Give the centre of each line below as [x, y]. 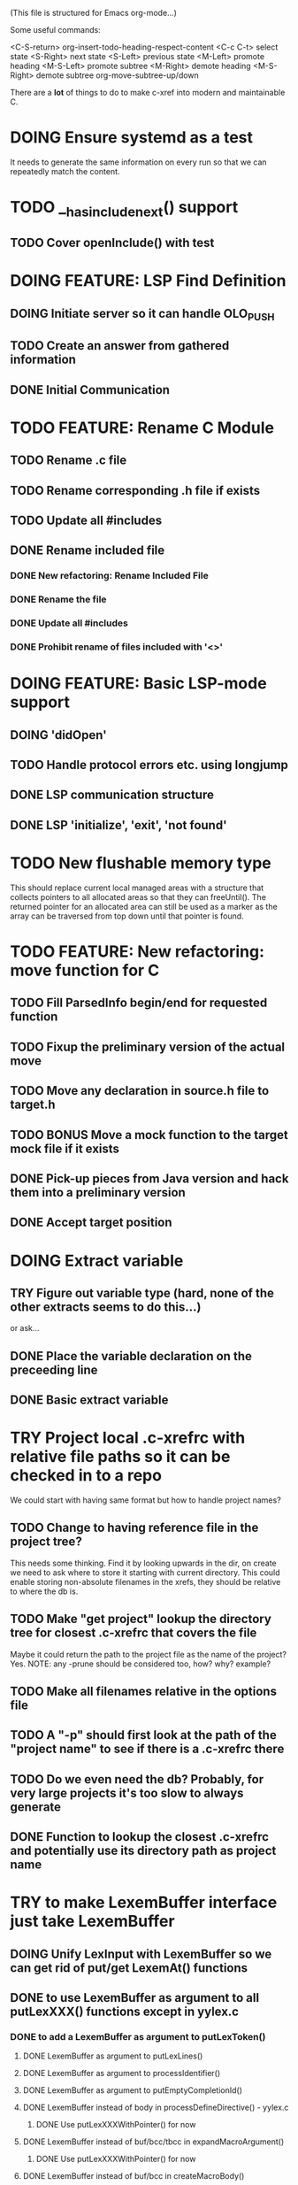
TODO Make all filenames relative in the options [144, 1692]
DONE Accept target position [91, 1223]
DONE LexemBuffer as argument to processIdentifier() [122, 2073]
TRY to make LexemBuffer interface [144, 1903]
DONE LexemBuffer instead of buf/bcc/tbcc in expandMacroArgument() [153, 2142]
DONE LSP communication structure [112, 795]
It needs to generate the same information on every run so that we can [139, 162]
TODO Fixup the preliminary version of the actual [148, 1046]
